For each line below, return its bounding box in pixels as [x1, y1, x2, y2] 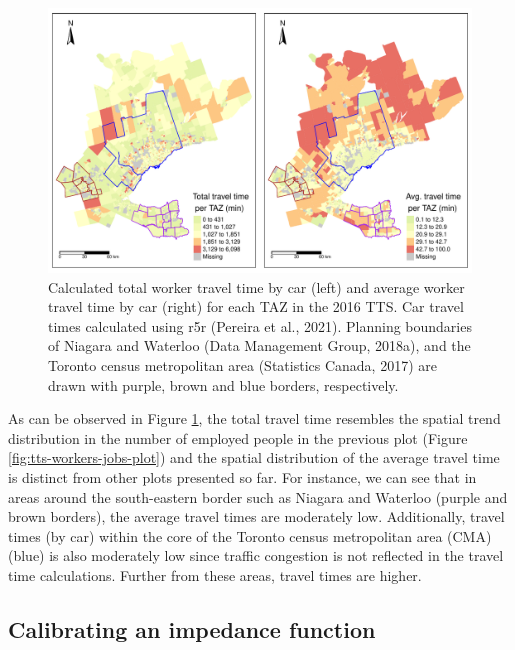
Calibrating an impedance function [8, 613, 376, 644]
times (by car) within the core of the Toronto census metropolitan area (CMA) [8, 525, 492, 546]
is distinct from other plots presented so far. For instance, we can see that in [8, 466, 477, 487]
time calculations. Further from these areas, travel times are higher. [8, 564, 422, 585]
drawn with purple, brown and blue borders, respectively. [48, 374, 399, 395]
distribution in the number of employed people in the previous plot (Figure [8, 427, 468, 448]
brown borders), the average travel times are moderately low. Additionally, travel [8, 506, 505, 527]
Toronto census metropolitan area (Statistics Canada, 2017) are [48, 354, 437, 375]
